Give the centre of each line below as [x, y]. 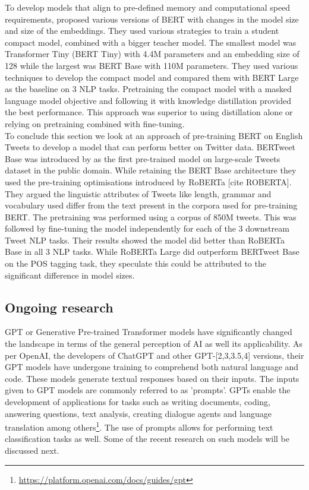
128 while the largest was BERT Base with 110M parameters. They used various [152, 65]
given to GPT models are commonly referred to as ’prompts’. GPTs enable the [148, 390]
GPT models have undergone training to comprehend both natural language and [152, 367]
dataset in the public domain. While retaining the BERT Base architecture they [151, 170]
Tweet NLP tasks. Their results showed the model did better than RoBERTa [145, 240]
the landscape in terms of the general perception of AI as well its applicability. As [154, 344]
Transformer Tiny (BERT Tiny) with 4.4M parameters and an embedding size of [152, 54]
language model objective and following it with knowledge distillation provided [148, 100]
